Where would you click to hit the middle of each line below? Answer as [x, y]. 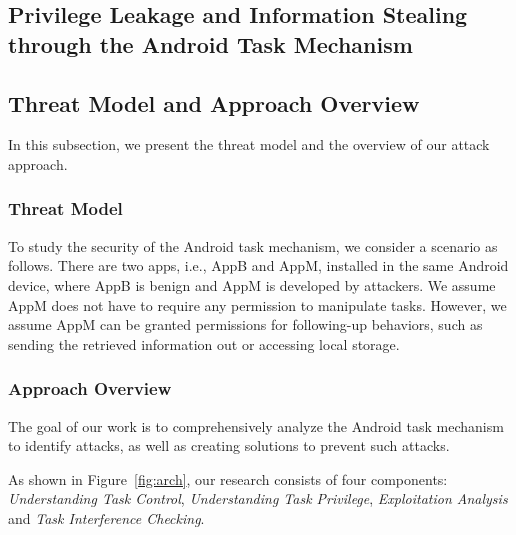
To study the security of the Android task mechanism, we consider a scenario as [253, 245]
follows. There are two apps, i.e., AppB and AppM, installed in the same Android [258, 265]
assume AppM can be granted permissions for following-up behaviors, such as [245, 324]
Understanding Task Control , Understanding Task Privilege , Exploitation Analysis [258, 498]
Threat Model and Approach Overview [214, 102]
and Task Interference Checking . [106, 517]
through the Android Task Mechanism [210, 43]
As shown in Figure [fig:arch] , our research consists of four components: [228, 478]
